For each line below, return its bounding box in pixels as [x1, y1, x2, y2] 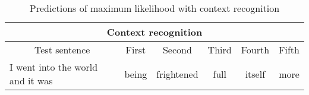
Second [162, 43, 192, 56]
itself [245, 66, 266, 81]
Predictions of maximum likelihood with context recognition [29, 1, 280, 15]
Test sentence [34, 43, 90, 56]
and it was [10, 74, 53, 87]
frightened [156, 66, 198, 81]
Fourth [241, 43, 270, 56]
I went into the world [10, 60, 98, 74]
